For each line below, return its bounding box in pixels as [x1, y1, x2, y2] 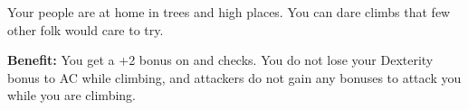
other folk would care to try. [7, 20, 164, 39]
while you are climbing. [7, 86, 136, 105]
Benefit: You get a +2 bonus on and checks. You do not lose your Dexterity [7, 50, 434, 69]
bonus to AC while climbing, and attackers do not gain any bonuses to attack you [7, 68, 462, 87]
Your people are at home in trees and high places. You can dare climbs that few [7, 3, 451, 21]
